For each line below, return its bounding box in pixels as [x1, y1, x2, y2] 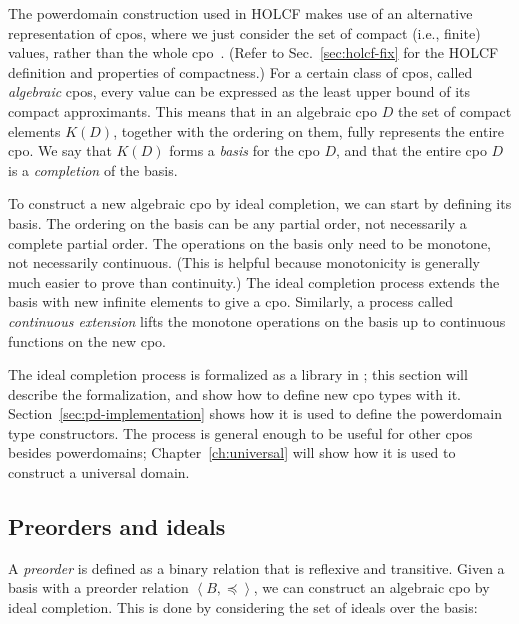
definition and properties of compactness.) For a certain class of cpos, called [8, 61, 473, 82]
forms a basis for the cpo [169, 140, 320, 161]
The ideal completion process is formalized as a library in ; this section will [8, 364, 468, 385]
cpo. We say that [8, 140, 112, 161]
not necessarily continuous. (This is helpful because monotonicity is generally [8, 252, 480, 273]
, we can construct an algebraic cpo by [253, 577, 490, 598]
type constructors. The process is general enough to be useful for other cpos [8, 422, 473, 443]
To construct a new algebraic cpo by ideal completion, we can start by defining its [8, 193, 512, 214]
